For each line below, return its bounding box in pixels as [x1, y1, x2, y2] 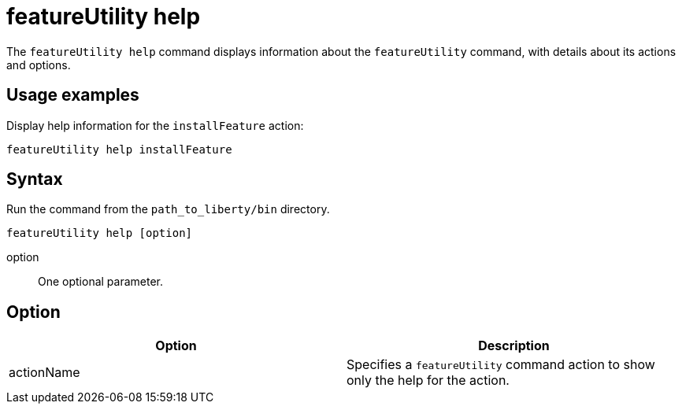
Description [478, 338, 550, 354]
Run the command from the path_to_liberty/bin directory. [6, 202, 330, 216]
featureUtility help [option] [6, 227, 193, 240]
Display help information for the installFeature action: [6, 118, 304, 132]
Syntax [6, 169, 63, 190]
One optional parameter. [38, 275, 164, 289]
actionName [9, 364, 80, 381]
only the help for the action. [347, 372, 510, 389]
